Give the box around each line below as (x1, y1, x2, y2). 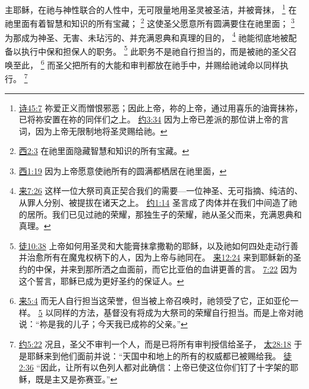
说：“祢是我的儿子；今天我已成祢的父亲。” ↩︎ (18, 318, 188, 330)
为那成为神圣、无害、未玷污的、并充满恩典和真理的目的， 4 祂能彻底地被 (5, 29, 289, 43)
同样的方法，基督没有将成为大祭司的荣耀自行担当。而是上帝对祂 (53, 306, 304, 318)
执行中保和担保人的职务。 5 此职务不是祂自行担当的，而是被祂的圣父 (21, 43, 289, 57)
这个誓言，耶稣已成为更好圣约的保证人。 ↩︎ (18, 274, 184, 287)
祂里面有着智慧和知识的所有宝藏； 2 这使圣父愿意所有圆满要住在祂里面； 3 (5, 15, 295, 29)
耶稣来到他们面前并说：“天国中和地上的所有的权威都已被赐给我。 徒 (27, 349, 292, 362)
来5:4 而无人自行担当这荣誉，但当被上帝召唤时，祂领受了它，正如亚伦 (18, 294, 291, 307)
